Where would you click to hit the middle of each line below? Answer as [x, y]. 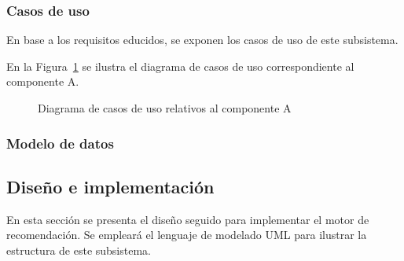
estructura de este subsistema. [79, 250]
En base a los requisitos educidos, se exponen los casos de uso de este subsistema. [202, 40]
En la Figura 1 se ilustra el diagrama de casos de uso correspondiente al [180, 66]
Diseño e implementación [110, 186]
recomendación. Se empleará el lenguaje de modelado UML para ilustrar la [187, 235]
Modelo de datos [60, 143]
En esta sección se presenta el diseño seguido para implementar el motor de [188, 219]
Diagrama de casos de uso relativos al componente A [165, 108]
